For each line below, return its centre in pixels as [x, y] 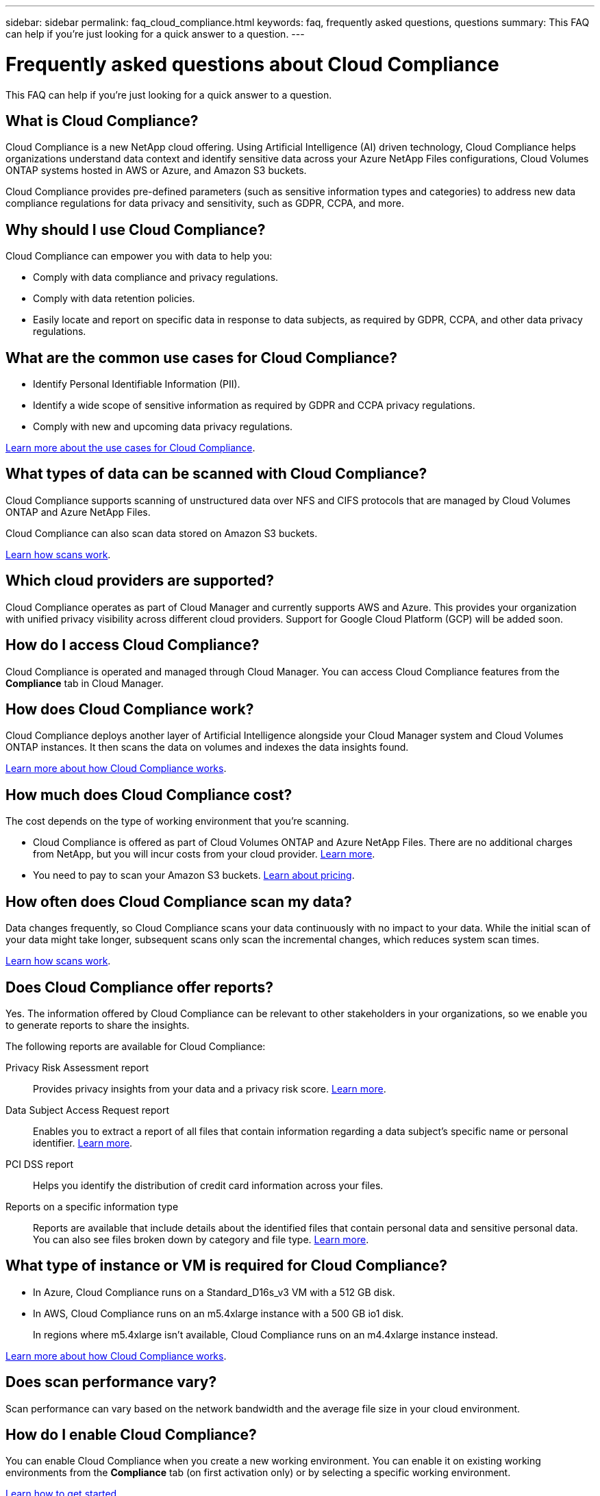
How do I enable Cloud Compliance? [131, 1435]
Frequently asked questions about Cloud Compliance [252, 64]
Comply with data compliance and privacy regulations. [156, 277]
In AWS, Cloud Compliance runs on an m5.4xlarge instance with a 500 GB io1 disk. [218, 1313]
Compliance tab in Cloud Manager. [85, 683]
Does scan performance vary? [111, 1382]
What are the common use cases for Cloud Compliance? [202, 358]
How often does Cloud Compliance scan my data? [179, 901]
